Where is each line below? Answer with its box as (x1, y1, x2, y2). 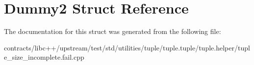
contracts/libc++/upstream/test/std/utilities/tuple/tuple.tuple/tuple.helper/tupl (4, 42, 250, 52)
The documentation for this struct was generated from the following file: (4, 26, 221, 36)
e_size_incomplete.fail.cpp (4, 52, 84, 62)
